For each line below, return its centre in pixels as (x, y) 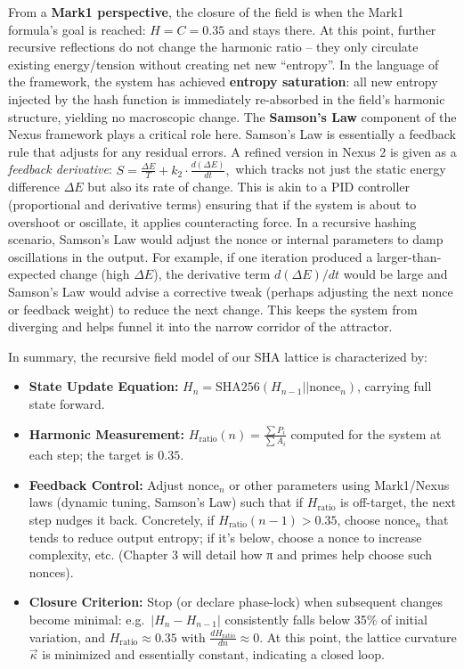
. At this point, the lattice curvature (358, 636)
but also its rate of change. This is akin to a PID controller (249, 187)
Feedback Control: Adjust (106, 484)
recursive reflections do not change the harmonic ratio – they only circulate (213, 47)
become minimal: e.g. (87, 619)
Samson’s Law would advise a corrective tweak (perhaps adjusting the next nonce (231, 292)
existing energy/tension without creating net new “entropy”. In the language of (224, 64)
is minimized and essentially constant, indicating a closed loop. (213, 654)
